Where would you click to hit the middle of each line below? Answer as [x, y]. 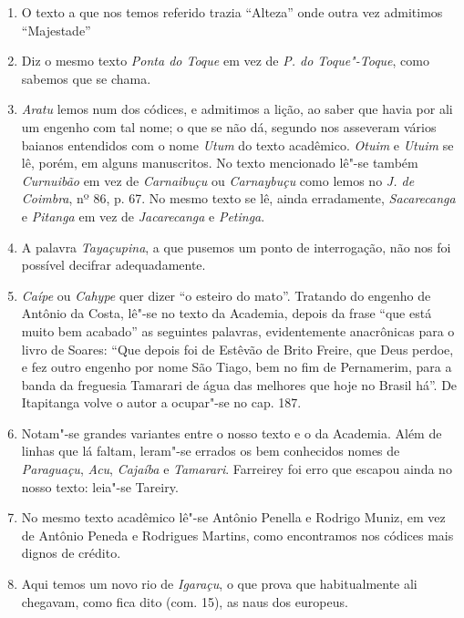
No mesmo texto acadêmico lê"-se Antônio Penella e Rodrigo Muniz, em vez [233, 517]
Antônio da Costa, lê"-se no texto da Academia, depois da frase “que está [227, 313]
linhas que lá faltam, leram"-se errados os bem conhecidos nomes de [211, 451]
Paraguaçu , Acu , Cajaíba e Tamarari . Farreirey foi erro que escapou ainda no [237, 469]
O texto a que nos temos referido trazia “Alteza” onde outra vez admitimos [232, 12]
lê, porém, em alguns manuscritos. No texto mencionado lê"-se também [220, 163]
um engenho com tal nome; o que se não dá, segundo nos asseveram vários [229, 126]
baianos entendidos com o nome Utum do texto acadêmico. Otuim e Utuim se [237, 144]
